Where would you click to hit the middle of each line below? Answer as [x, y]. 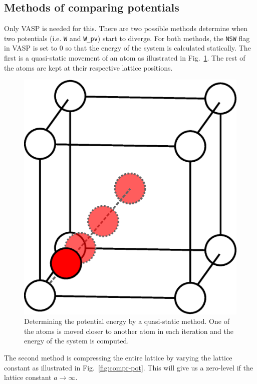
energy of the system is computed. [77, 341]
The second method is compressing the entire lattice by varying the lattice [118, 357]
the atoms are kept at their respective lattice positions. [88, 67]
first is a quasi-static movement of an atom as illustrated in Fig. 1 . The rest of [125, 58]
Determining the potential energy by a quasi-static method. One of [127, 321]
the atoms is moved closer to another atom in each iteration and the [129, 331]
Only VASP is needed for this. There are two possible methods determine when [126, 28]
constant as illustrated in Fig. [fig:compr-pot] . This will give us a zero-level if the [128, 367]
